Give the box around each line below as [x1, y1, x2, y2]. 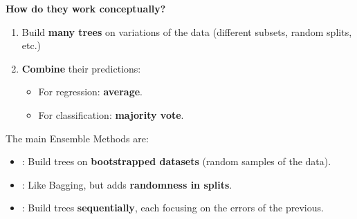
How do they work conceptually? [6, 1, 166, 15]
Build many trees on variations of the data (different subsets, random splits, [21, 24, 352, 39]
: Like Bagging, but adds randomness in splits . [21, 177, 232, 191]
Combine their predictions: [21, 61, 141, 75]
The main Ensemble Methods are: [6, 131, 149, 145]
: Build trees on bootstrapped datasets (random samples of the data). [21, 154, 331, 169]
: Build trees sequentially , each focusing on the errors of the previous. [21, 200, 324, 215]
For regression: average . [38, 84, 143, 99]
